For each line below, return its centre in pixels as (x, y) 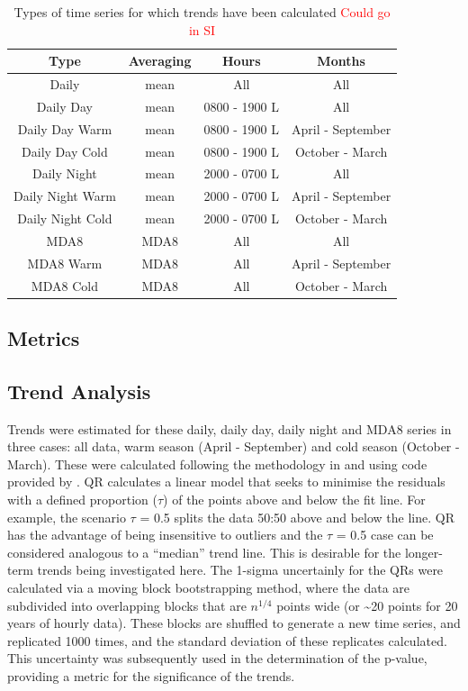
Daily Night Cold (65, 218)
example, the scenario (67, 517)
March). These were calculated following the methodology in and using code (217, 464)
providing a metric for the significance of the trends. (151, 676)
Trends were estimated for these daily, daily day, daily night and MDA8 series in (229, 428)
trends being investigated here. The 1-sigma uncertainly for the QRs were (240, 570)
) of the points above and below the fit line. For (294, 500)
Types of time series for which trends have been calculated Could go (202, 12)
